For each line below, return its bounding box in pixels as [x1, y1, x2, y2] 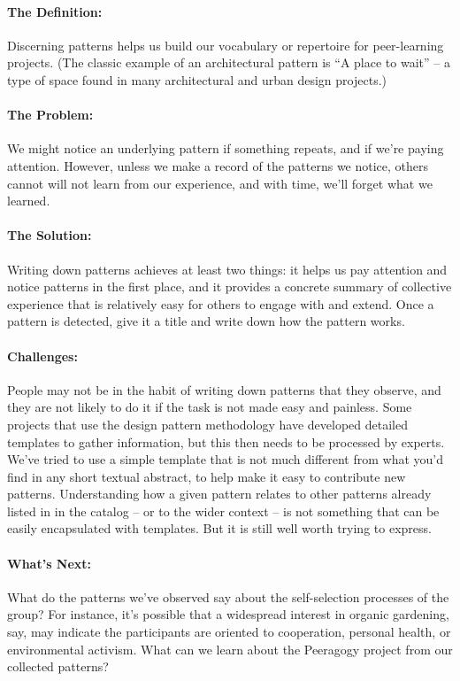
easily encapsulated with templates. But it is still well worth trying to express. [7, 519, 432, 538]
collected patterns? [7, 657, 109, 676]
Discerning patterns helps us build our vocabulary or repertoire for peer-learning [7, 35, 444, 54]
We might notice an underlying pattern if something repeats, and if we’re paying [7, 139, 444, 158]
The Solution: [7, 226, 92, 244]
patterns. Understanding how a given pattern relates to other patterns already [7, 484, 432, 503]
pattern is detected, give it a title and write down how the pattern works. [7, 312, 405, 330]
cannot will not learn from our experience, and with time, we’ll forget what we [7, 174, 433, 192]
